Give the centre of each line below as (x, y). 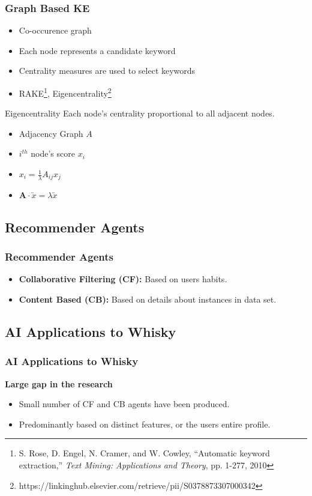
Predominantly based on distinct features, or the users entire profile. (145, 424)
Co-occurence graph (55, 30)
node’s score (53, 153)
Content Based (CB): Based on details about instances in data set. (148, 299)
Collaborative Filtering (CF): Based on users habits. (123, 279)
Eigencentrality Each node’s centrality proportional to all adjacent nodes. (140, 113)
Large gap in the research (59, 383)
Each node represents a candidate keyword (97, 50)
